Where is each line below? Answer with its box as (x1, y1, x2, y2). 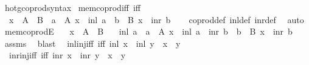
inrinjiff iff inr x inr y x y (9, 49, 126, 61)
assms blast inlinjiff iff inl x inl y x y (4, 36, 181, 49)
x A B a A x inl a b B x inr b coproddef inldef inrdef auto (9, 13, 304, 26)
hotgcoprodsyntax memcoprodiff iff (4, 1, 141, 13)
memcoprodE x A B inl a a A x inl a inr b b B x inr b (4, 25, 293, 38)
